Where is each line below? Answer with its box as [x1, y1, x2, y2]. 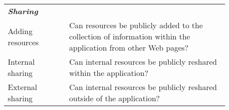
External [8, 81, 38, 92]
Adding [8, 25, 33, 37]
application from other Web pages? [69, 42, 189, 53]
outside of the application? [69, 92, 160, 104]
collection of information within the [69, 31, 191, 42]
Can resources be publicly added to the [69, 19, 203, 31]
